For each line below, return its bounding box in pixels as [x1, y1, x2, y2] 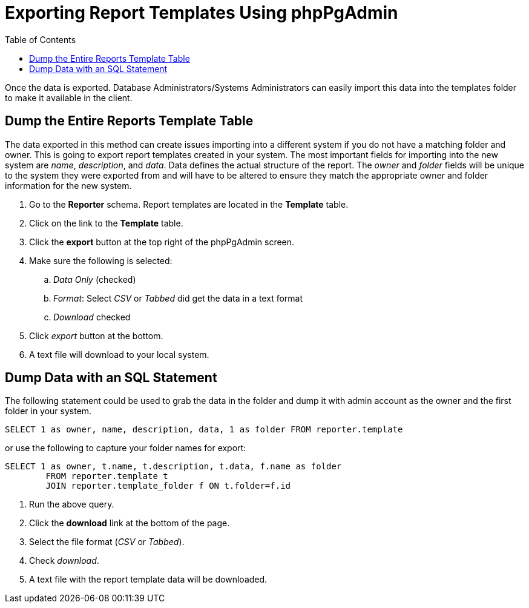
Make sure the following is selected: [29, 255, 172, 266]
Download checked [53, 311, 131, 322]
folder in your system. [5, 406, 92, 417]
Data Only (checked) [53, 274, 136, 285]
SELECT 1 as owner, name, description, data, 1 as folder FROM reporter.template [5, 425, 403, 435]
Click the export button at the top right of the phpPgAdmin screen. [29, 236, 295, 247]
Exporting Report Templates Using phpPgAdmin [5, 2, 398, 23]
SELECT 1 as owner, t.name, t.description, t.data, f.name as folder [5, 461, 342, 472]
